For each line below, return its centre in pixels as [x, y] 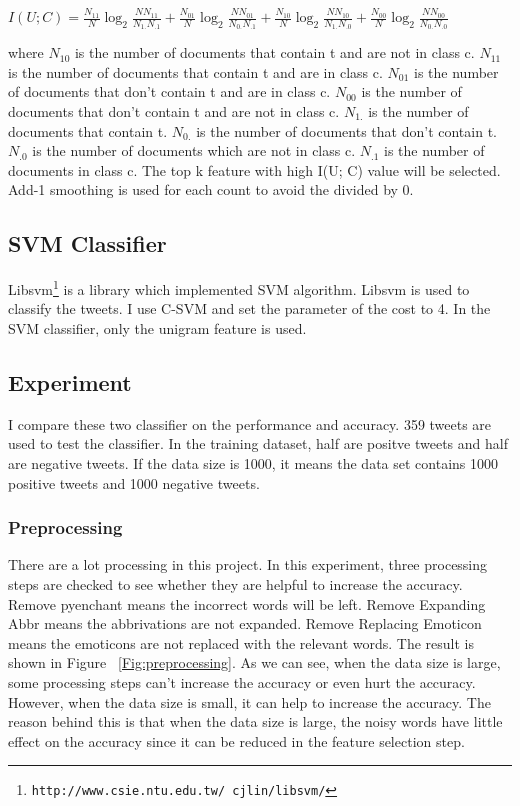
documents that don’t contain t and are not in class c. [174, 111]
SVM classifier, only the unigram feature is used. [157, 328]
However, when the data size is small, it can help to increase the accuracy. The [249, 701]
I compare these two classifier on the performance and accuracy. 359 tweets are [250, 423]
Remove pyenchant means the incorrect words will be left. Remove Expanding [247, 603]
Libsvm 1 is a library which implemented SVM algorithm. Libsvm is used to [239, 287]
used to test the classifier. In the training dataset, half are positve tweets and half [258, 443]
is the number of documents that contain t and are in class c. [195, 71]
